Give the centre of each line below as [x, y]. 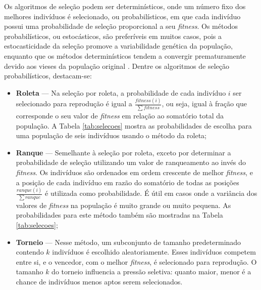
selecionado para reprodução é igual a [74, 103]
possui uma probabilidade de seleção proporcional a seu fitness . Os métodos [121, 26]
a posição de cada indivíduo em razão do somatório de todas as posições [127, 182]
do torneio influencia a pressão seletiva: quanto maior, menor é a [151, 272]
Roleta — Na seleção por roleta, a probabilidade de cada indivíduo [121, 92]
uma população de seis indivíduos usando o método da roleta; [111, 135]
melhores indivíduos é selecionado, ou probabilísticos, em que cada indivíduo [122, 16]
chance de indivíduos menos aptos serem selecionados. [99, 281]
